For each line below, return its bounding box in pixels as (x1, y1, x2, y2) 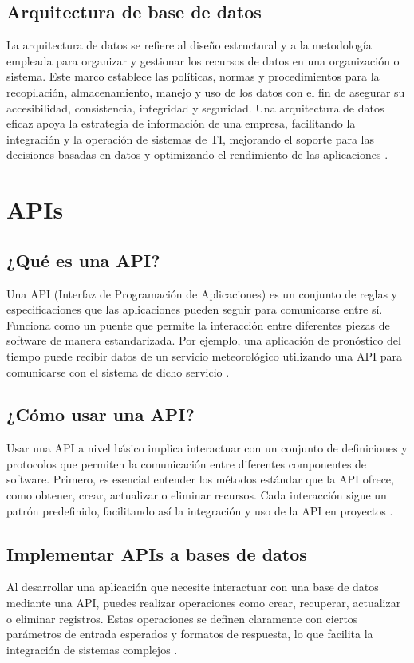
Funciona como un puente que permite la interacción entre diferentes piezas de (6, 316, 390, 333)
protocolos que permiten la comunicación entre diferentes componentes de (6, 455, 367, 472)
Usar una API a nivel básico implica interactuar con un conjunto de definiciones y (6, 440, 408, 456)
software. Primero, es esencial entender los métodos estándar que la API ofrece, (6, 471, 394, 487)
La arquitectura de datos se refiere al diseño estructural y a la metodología (6, 37, 372, 53)
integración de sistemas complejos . (6, 641, 178, 657)
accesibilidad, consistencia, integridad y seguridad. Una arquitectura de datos (6, 99, 384, 116)
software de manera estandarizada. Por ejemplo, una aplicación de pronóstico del (6, 332, 401, 349)
